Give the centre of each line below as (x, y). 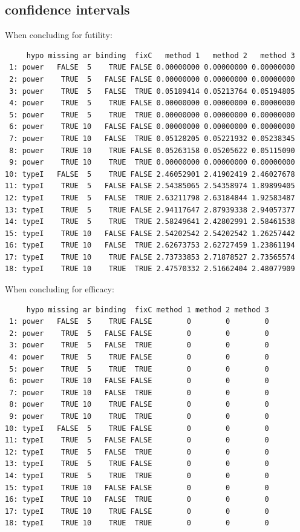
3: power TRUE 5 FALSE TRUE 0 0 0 (139, 345)
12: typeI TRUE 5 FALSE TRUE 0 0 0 (137, 452)
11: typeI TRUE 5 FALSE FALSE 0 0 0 (137, 440)
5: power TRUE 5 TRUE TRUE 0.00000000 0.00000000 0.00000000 (152, 115)
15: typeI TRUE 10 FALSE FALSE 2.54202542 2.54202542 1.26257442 (150, 233)
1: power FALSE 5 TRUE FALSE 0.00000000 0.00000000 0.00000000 (152, 67)
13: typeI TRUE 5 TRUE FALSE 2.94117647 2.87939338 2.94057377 (150, 210)
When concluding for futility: (59, 35)
